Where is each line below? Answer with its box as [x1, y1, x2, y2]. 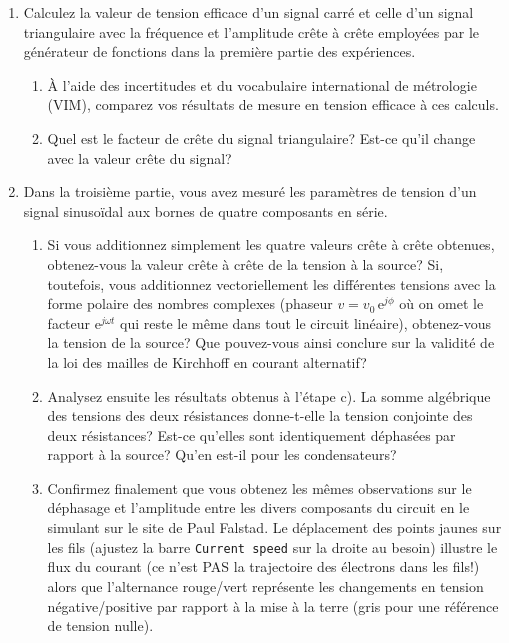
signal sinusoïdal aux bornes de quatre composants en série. [23, 200, 388, 221]
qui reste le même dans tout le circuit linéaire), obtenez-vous [120, 312, 491, 333]
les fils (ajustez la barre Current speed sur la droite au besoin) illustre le [47, 536, 498, 557]
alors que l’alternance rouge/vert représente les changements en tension [47, 575, 484, 596]
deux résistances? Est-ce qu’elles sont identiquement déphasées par [47, 424, 456, 445]
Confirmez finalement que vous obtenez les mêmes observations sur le [47, 477, 472, 498]
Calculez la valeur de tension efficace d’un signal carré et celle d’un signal [23, 2, 474, 22]
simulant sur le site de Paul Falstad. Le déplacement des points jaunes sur [47, 517, 502, 538]
